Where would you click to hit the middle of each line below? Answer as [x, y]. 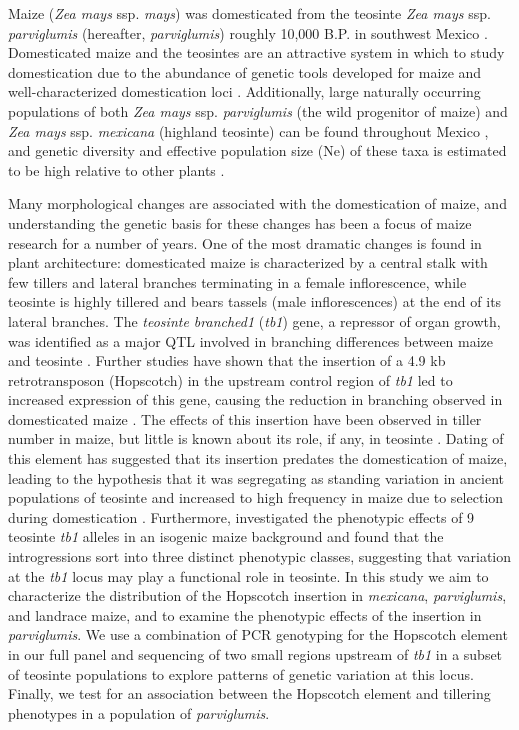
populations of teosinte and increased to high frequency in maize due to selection [256, 497]
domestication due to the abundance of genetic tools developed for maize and [245, 71]
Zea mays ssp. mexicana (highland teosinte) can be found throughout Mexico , [248, 130]
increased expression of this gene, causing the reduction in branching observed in [255, 399]
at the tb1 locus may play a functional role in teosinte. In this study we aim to [248, 575]
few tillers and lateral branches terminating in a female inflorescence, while [237, 281]
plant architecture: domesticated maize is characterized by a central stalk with [248, 262]
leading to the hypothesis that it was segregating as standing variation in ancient [256, 477]
